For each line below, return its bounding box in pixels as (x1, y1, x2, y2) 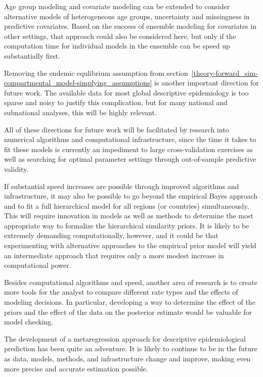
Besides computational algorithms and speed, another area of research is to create (4, 276, 257, 287)
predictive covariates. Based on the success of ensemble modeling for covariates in (4, 21, 256, 31)
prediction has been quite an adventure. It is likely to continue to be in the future (4, 343, 257, 354)
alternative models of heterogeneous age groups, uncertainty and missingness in (4, 11, 250, 21)
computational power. (4, 260, 71, 270)
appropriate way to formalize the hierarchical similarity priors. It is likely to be (4, 220, 249, 230)
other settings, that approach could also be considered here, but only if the (4, 30, 236, 41)
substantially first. (4, 50, 60, 61)
